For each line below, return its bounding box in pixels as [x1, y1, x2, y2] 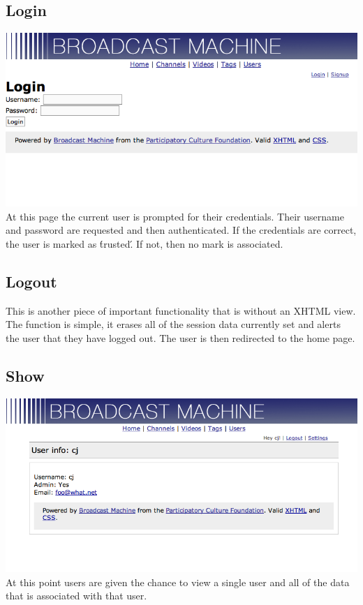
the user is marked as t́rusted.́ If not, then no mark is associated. [6, 237, 283, 251]
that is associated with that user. [6, 588, 147, 603]
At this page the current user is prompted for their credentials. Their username [6, 209, 344, 223]
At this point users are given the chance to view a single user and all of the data [6, 574, 350, 589]
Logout [6, 271, 57, 292]
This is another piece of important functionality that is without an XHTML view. [6, 303, 356, 318]
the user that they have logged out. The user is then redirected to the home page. [6, 331, 355, 345]
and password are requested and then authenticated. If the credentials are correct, [6, 223, 357, 237]
